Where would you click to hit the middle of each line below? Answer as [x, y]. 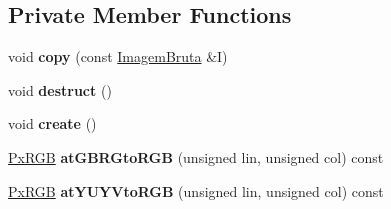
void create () [52, 123]
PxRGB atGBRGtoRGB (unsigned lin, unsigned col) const [196, 156]
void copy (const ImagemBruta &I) [118, 56]
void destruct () [60, 89]
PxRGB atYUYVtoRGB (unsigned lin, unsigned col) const [196, 190]
